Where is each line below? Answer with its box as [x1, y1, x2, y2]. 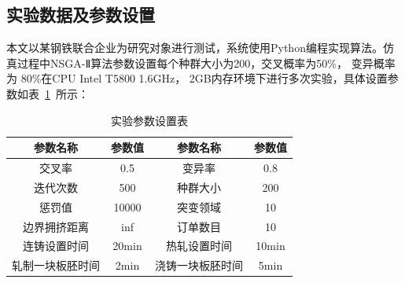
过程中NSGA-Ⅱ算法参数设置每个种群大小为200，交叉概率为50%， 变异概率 [17, 54, 396, 71]
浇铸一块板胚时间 [155, 257, 243, 274]
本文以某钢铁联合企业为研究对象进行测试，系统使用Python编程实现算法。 [6, 39, 383, 56]
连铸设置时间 [23, 237, 89, 254]
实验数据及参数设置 [6, 2, 155, 27]
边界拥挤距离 [23, 218, 89, 234]
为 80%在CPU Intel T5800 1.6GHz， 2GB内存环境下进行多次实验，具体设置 [6, 70, 388, 86]
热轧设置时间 [166, 237, 232, 254]
